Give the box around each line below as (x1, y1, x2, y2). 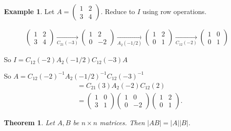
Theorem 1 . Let (4, 117, 55, 127)
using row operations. (142, 6, 207, 16)
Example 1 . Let (4, 6, 55, 16)
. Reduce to (101, 6, 135, 16)
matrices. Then (100, 117, 145, 127)
